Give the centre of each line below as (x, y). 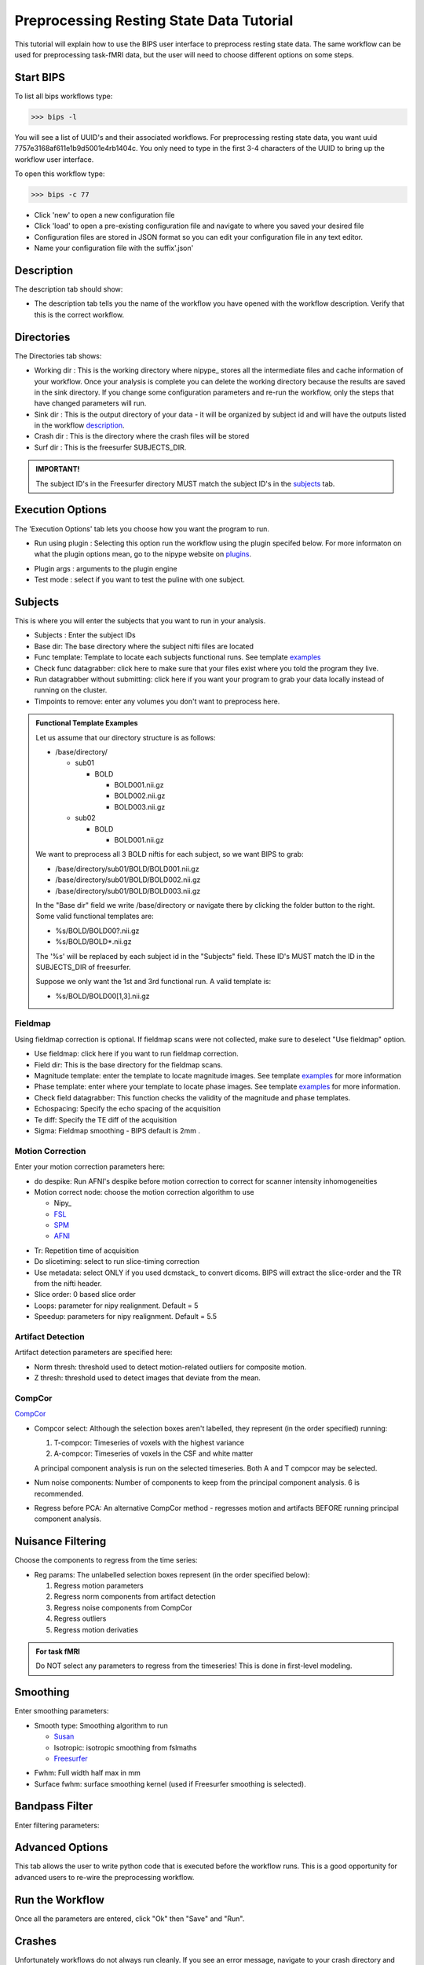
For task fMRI (58, 1651)
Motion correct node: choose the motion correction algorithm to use (144, 1192)
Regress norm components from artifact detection (135, 1596)
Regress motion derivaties (96, 1629)
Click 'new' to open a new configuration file (105, 215)
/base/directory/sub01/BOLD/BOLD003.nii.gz (128, 891)
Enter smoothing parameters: (62, 1711)
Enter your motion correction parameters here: (90, 1166)
